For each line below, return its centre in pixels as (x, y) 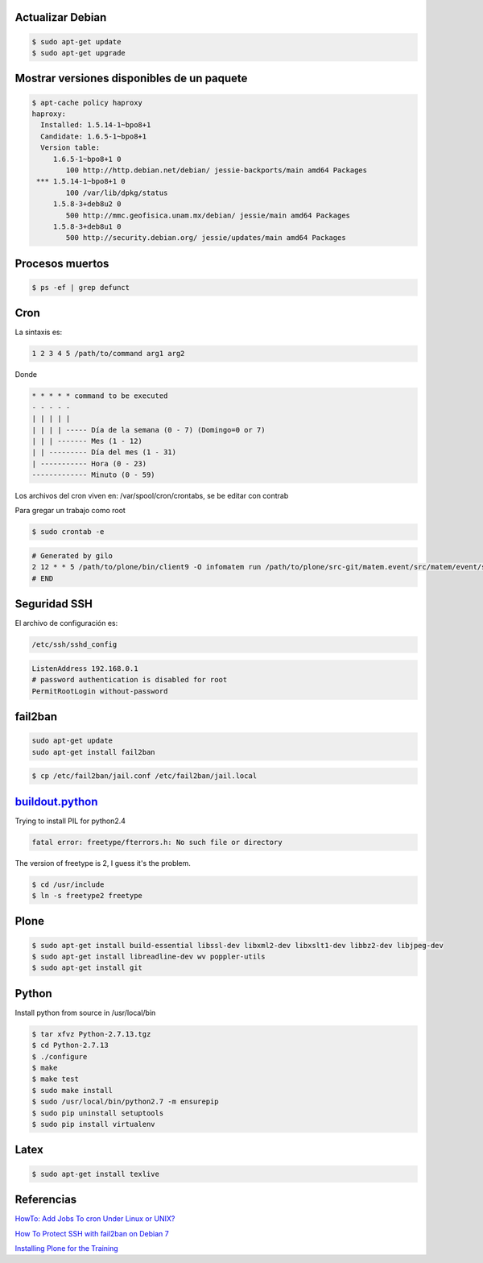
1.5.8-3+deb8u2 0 (87, 204)
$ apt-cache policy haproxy (87, 102)
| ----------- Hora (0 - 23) (89, 464)
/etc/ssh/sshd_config (74, 645)
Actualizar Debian (61, 17)
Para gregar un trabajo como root (70, 511)
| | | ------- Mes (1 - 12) (87, 441)
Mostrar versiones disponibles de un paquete (131, 79)
